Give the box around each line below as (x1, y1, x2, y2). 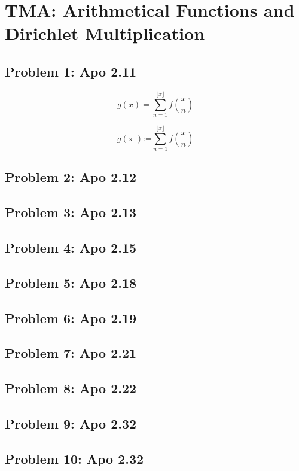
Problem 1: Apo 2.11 (5, 62, 137, 80)
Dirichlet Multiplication (5, 21, 205, 45)
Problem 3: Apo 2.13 (5, 203, 137, 221)
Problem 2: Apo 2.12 (5, 168, 137, 186)
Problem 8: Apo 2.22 (5, 379, 137, 397)
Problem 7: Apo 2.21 (5, 344, 137, 362)
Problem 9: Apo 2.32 (5, 414, 137, 432)
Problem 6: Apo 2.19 (5, 308, 137, 327)
